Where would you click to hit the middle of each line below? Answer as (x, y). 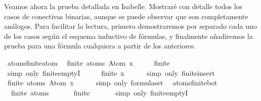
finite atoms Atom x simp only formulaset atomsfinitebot (112, 83)
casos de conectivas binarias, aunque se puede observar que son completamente (126, 16)
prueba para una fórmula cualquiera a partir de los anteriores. (100, 46)
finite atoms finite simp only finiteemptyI (99, 92)
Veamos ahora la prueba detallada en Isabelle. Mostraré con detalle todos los (123, 6)
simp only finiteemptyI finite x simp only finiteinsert (111, 72)
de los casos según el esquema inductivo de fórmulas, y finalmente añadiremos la (128, 36)
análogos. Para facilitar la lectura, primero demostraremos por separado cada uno (130, 26)
